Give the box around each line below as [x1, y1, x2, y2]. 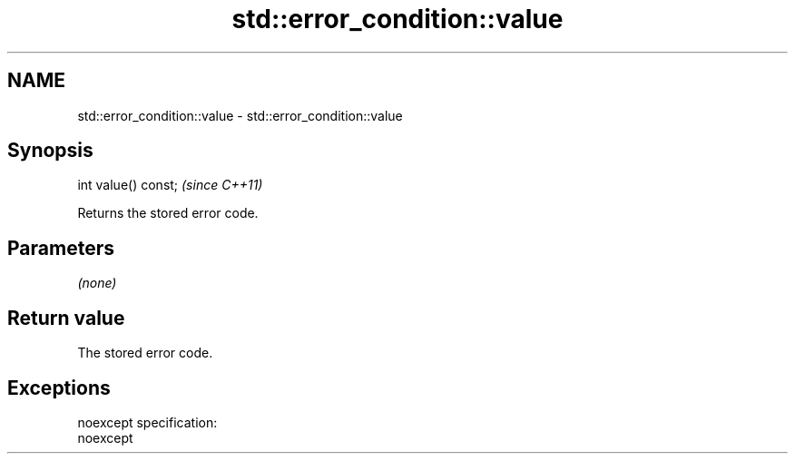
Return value [7, 306, 125, 329]
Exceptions [7, 376, 111, 399]
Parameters [7, 236, 114, 260]
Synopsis [7, 139, 93, 162]
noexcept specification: [77, 414, 218, 430]
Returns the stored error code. [77, 205, 259, 221]
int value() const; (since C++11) [77, 177, 263, 193]
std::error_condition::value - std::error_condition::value [77, 107, 403, 123]
